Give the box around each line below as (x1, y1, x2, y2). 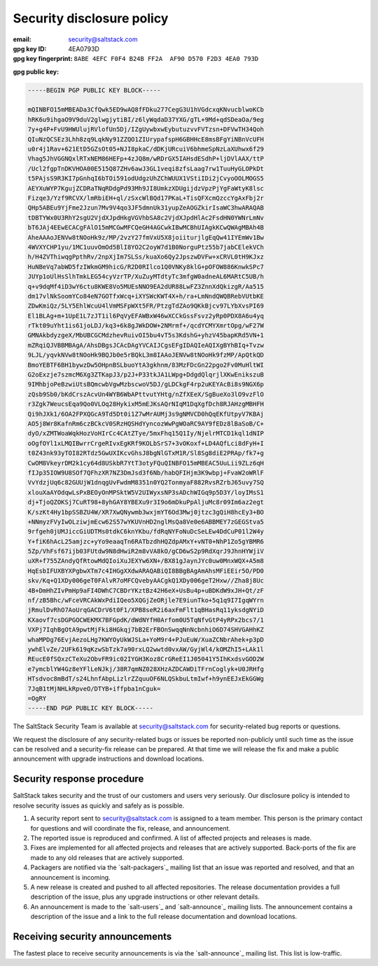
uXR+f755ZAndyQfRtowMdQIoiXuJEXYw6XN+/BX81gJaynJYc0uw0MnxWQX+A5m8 (27, 557, 265, 565)
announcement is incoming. (30, 873, 111, 881)
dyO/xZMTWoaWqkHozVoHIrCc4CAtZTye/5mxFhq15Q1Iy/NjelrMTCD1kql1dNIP (27, 430, 265, 437)
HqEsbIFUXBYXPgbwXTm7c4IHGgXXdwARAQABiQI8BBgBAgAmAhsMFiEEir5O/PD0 (27, 566, 265, 575)
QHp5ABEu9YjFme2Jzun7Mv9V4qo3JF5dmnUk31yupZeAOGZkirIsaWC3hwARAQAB (27, 204, 265, 212)
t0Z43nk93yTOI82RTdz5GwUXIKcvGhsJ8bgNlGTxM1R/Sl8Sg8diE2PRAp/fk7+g (27, 449, 265, 457)
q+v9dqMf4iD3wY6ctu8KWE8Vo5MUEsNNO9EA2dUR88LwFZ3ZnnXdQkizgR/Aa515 (27, 283, 265, 290)
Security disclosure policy (13, 11, 169, 26)
